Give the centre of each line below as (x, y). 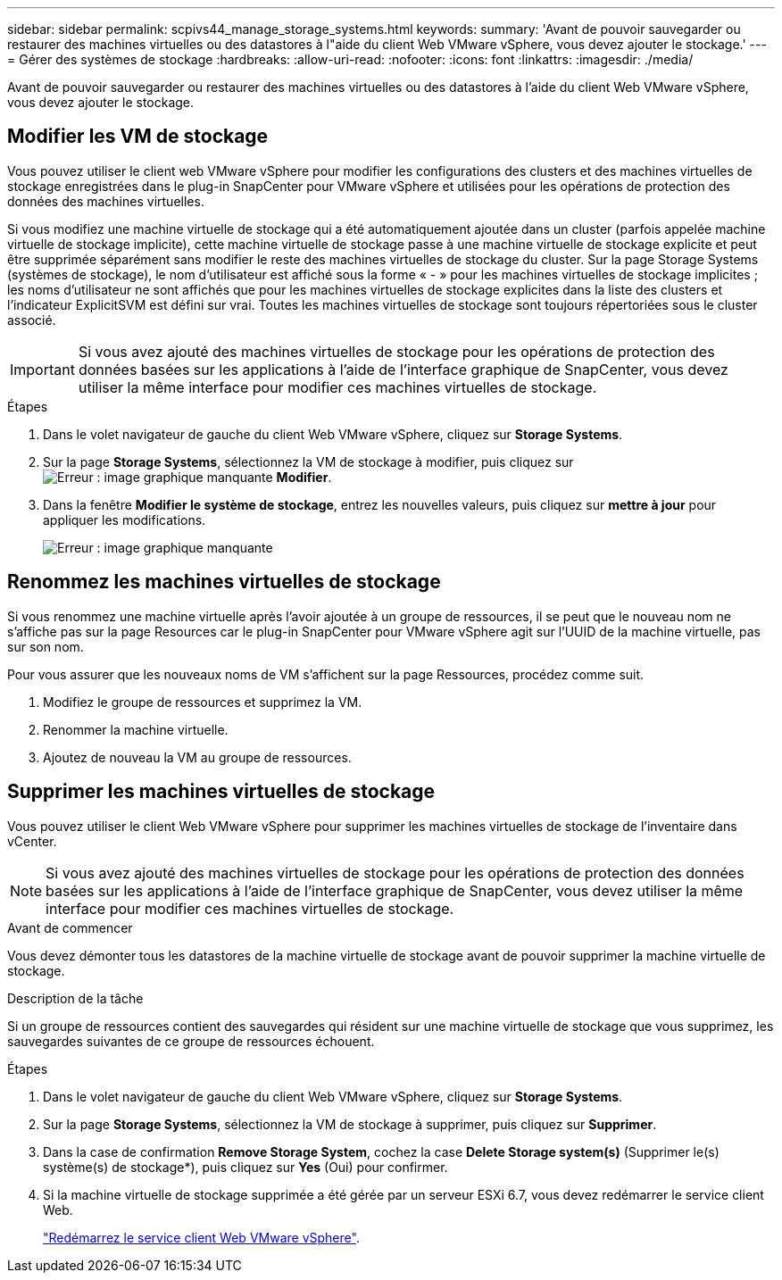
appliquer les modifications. (125, 519)
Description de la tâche (75, 998)
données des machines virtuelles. (106, 201)
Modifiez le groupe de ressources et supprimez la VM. (203, 702)
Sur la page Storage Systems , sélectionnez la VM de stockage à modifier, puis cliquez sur (308, 461)
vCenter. (32, 841)
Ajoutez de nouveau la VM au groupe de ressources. (197, 757)
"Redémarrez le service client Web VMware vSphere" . (201, 1237)
